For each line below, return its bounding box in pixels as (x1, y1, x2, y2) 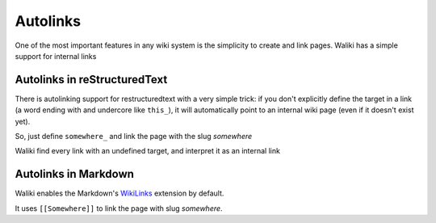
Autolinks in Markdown (15, 167, 135, 181)
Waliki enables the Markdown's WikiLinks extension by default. (15, 188, 224, 198)
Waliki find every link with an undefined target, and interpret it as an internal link (15, 146, 280, 156)
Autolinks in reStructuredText (15, 73, 168, 86)
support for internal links (15, 51, 97, 61)
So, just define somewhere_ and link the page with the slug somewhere (15, 132, 253, 141)
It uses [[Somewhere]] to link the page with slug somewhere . (15, 203, 223, 213)
